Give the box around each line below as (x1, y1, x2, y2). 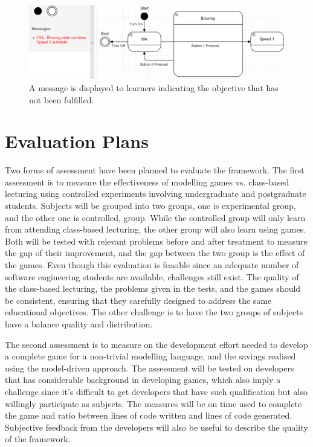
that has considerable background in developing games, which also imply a (5, 373, 281, 386)
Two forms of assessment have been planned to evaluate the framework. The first (5, 164, 305, 176)
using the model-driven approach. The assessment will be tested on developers (5, 361, 294, 374)
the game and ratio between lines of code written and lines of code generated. (5, 409, 292, 422)
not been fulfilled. (29, 93, 94, 106)
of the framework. (5, 433, 71, 445)
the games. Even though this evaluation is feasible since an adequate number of (5, 259, 299, 271)
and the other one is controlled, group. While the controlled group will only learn (5, 211, 306, 224)
